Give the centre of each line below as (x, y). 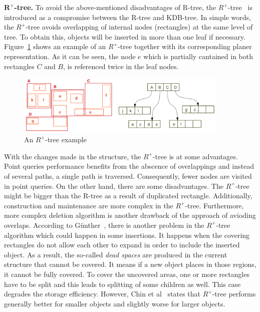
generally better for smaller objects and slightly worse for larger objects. (115, 303)
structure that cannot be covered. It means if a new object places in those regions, (130, 264)
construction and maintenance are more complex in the (89, 205)
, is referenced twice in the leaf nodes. (121, 66)
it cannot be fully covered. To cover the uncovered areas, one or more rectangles (127, 274)
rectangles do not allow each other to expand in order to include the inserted (122, 245)
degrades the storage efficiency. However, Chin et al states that (102, 294)
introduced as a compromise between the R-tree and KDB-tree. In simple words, (127, 17)
